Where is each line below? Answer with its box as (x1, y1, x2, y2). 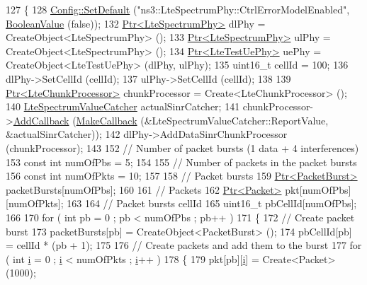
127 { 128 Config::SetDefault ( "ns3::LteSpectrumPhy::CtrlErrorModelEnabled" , (6, 2, 350, 16)
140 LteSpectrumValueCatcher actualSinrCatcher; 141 (6, 99, 240, 114)
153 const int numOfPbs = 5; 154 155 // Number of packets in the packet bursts (6, 154, 357, 169)
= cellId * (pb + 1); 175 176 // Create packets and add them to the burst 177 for (6, 238, 362, 252)
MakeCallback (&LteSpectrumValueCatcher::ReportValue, (76, 112, 329, 127)
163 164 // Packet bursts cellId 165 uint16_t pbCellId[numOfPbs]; (67, 196, 357, 211)
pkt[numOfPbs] (285, 182, 351, 197)
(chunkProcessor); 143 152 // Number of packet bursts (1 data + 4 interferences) (6, 140, 359, 155)
